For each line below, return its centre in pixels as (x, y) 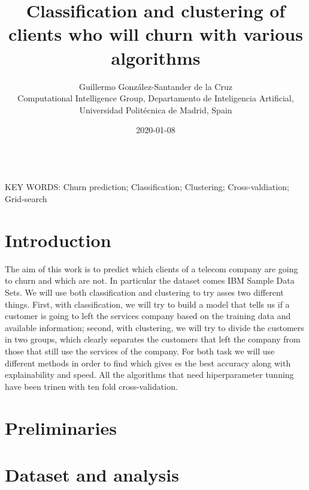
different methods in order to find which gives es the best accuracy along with (148, 363)
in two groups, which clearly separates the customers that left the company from (153, 339)
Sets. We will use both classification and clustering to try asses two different (144, 292)
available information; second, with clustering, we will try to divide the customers (154, 327)
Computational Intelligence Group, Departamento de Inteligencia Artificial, (156, 98)
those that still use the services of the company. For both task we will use (140, 351)
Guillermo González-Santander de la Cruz (156, 86)
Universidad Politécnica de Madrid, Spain (156, 109)
